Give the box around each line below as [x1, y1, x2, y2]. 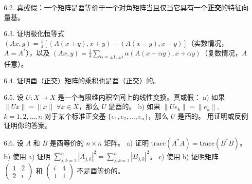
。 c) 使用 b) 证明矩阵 [149, 151, 218, 161]
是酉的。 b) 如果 [108, 101, 161, 111]
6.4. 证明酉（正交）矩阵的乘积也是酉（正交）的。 [4, 75, 160, 85]
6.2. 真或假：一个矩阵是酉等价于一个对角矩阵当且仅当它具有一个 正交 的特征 [4, 2, 242, 12]
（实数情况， [187, 37, 228, 48]
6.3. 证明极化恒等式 [4, 28, 65, 38]
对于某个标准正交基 [44, 110, 106, 121]
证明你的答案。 [4, 120, 52, 130]
